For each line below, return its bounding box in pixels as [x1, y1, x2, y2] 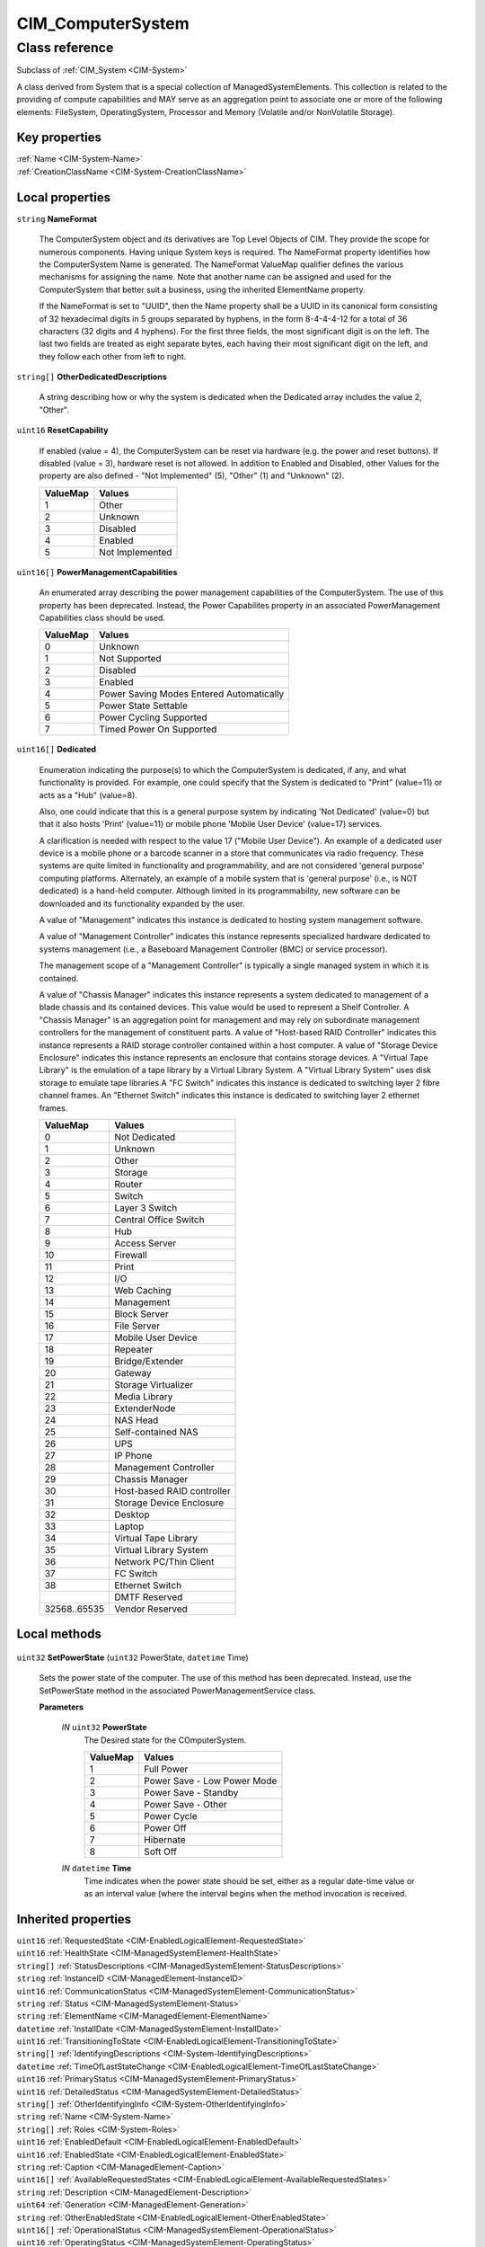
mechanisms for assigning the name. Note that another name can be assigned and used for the [39, 271, 392, 282]
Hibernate [144, 1834, 186, 1846]
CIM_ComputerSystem [16, 13, 190, 33]
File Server [113, 1319, 161, 1332]
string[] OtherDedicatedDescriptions [16, 371, 167, 382]
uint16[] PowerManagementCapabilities [16, 566, 178, 577]
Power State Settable [99, 699, 189, 712]
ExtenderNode [113, 1402, 176, 1415]
